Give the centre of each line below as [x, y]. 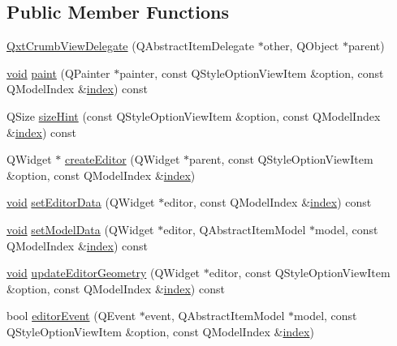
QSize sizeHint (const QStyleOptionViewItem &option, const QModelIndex [194, 115]
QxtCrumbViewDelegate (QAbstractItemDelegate [131, 46]
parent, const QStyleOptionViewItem [281, 159]
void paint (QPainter [58, 73]
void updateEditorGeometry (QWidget [104, 273]
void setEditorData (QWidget [81, 202]
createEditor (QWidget [122, 159]
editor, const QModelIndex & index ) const [268, 202]
